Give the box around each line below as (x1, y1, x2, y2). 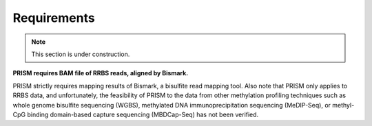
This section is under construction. (31, 50, 130, 58)
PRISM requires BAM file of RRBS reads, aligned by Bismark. (12, 69, 189, 77)
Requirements (12, 10, 96, 25)
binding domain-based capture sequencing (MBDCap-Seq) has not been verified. (27, 110, 259, 118)
